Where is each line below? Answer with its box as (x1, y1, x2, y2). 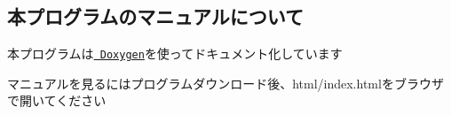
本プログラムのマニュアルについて (7, 3, 305, 30)
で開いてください (7, 91, 107, 110)
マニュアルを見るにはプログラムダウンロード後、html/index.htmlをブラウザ (7, 73, 444, 92)
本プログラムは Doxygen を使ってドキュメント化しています (7, 44, 343, 63)
